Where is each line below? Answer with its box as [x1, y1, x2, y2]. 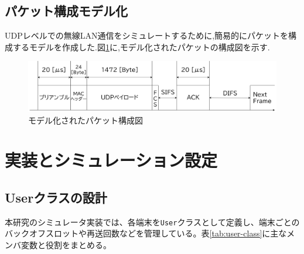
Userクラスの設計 [5, 188, 107, 206]
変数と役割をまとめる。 [21, 238, 111, 250]
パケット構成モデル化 [5, 2, 128, 20]
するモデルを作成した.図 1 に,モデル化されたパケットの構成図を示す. [12, 40, 270, 53]
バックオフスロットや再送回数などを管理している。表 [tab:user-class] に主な [5, 227, 287, 239]
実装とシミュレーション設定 [5, 148, 217, 172]
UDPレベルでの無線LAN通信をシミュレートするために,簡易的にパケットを [5, 29, 289, 42]
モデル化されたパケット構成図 [28, 114, 143, 126]
